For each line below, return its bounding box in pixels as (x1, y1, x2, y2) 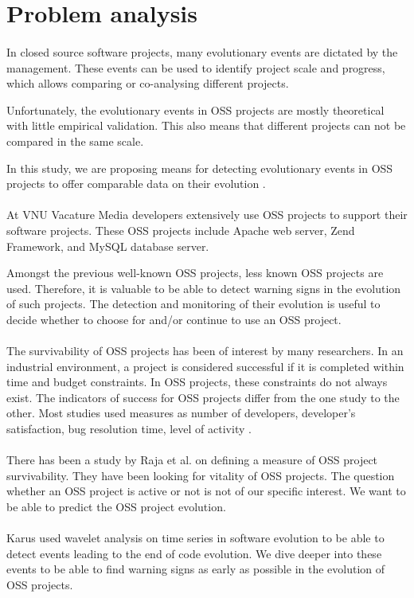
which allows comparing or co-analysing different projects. (6, 75, 289, 92)
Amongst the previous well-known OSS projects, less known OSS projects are (6, 264, 384, 281)
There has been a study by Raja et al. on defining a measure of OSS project (6, 451, 378, 468)
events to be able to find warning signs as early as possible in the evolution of (6, 561, 385, 577)
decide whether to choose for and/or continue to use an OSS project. (6, 311, 342, 327)
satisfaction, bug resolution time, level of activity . (6, 420, 252, 437)
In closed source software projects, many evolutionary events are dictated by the (6, 43, 398, 60)
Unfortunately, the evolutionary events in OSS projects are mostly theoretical (6, 101, 385, 118)
